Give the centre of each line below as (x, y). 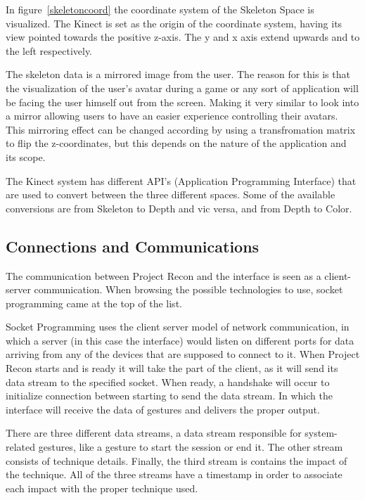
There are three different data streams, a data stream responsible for (154, 433)
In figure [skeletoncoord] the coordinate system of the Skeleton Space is (160, 9)
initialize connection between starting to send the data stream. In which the (169, 396)
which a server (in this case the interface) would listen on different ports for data (180, 340)
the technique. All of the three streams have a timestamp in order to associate (174, 474)
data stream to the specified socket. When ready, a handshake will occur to (168, 382)
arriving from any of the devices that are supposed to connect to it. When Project (183, 354)
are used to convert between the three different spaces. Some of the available (171, 194)
